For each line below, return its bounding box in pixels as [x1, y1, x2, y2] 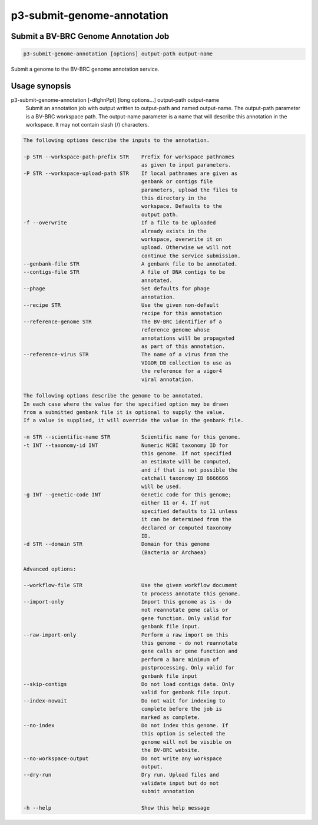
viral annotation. [141, 376, 194, 383]
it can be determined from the [141, 516, 232, 523]
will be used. [141, 483, 182, 490]
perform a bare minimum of [141, 656, 219, 662]
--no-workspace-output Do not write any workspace [23, 755, 223, 762]
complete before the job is [141, 705, 223, 713]
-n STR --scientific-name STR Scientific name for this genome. [23, 433, 241, 440]
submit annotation [141, 788, 194, 795]
